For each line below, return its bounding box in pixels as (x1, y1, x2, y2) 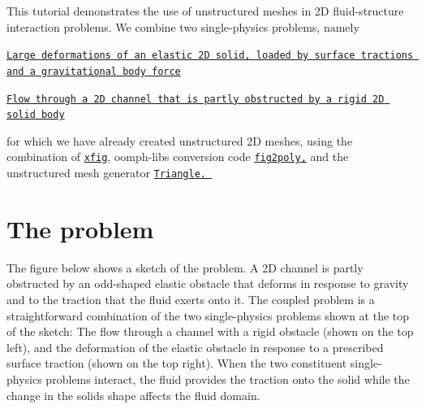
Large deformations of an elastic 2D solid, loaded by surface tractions (6, 50, 414, 62)
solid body (6, 109, 65, 121)
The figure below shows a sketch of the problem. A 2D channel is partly (6, 259, 364, 276)
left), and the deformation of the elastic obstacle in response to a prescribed (6, 338, 384, 355)
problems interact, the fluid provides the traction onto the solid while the (45, 371, 410, 387)
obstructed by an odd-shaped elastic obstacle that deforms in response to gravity (6, 275, 409, 292)
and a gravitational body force (6, 65, 181, 77)
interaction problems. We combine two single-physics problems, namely (6, 18, 359, 35)
